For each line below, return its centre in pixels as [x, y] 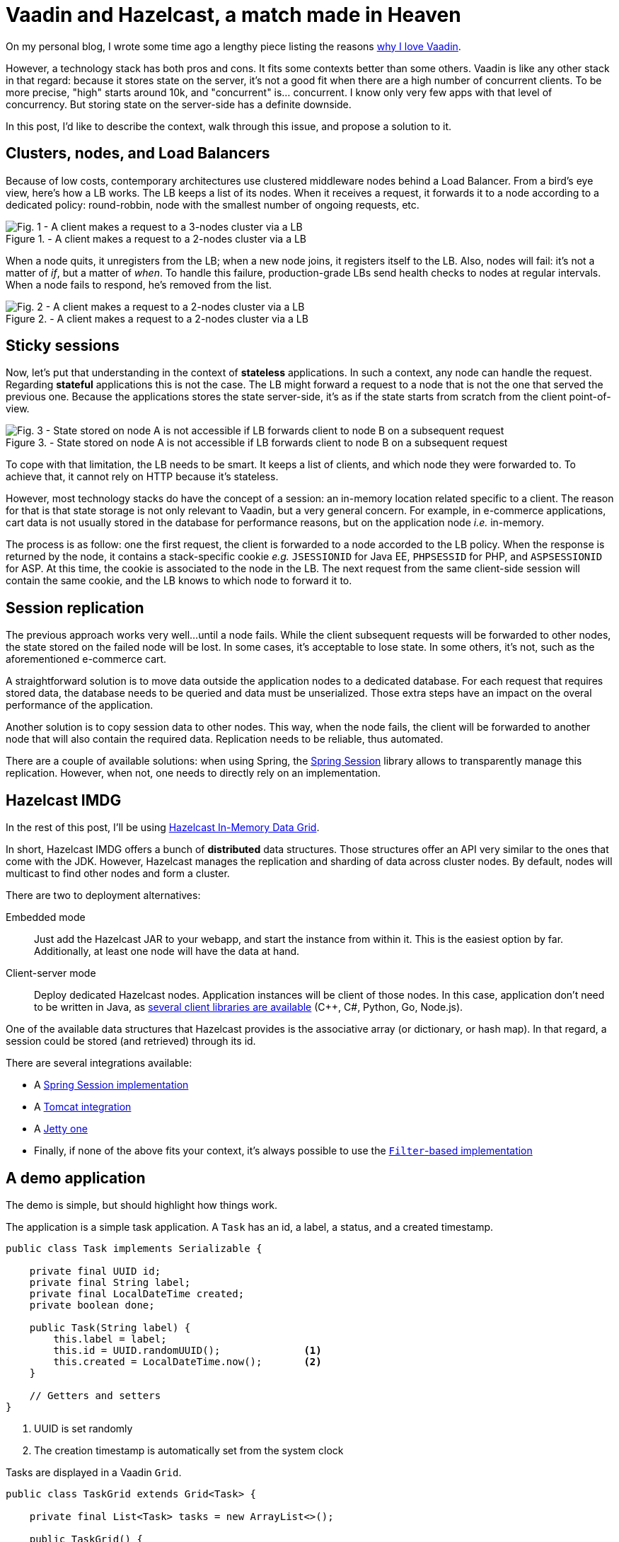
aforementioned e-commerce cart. [86, 659]
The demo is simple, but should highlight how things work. [141, 1205]
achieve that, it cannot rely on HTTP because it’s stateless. [142, 477]
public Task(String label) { [110, 1327]
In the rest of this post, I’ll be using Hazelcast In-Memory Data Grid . [163, 828]
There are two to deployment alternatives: [103, 895]
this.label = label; [110, 1339]
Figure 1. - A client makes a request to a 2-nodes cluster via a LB [156, 238]
